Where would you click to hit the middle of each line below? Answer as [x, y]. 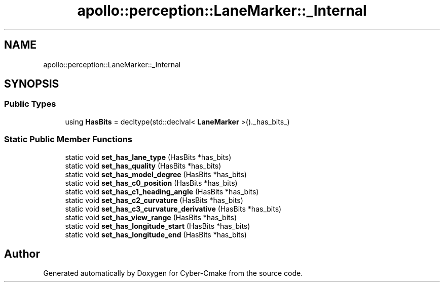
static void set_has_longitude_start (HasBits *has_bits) [158, 226]
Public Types [30, 104]
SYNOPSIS [32, 84]
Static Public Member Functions [68, 139]
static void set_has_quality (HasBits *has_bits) [143, 166]
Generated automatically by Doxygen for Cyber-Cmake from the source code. [173, 273]
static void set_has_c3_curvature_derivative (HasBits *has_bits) [173, 209]
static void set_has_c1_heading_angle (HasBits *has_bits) [162, 191]
